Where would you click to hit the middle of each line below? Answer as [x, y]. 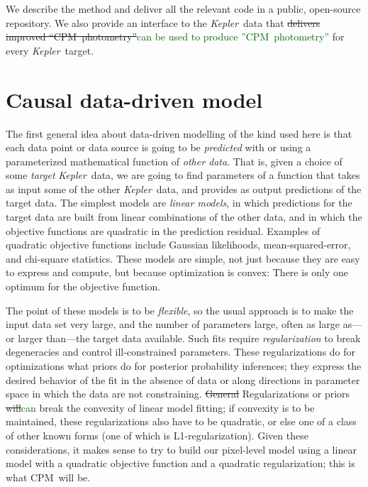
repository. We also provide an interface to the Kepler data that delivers [163, 22]
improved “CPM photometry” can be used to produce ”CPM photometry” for [175, 37]
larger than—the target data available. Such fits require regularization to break [189, 338]
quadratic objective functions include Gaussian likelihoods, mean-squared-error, [178, 245]
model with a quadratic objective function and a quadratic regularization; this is [180, 463]
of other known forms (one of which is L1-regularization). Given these [157, 435]
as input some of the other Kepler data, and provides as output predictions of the [184, 188]
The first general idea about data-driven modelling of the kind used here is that [179, 133]
